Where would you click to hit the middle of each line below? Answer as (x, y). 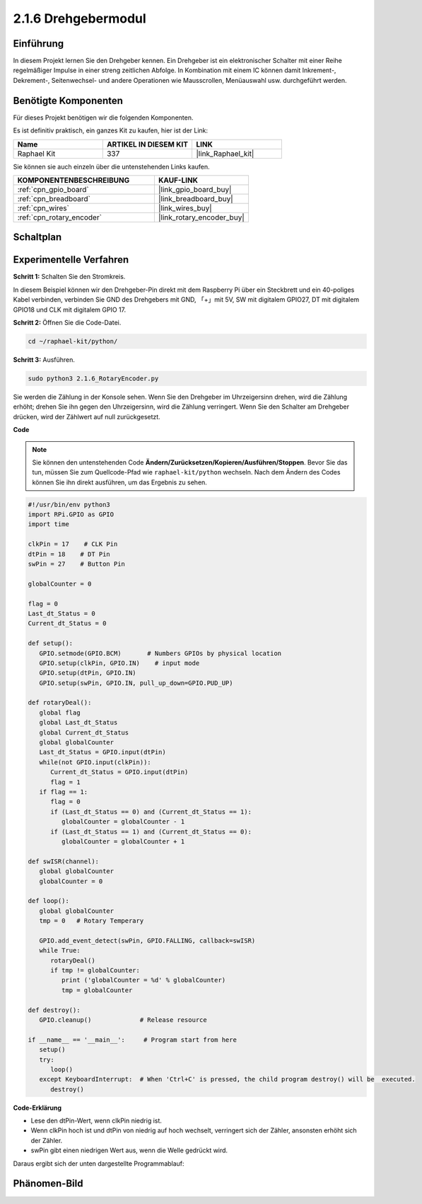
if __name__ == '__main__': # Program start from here (132, 1040)
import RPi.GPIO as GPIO (71, 515)
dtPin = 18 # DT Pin (69, 554)
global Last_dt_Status (78, 723)
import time (49, 524)
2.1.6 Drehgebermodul (80, 18)
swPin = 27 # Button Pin (76, 564)
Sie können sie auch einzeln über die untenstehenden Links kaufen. (111, 166)
